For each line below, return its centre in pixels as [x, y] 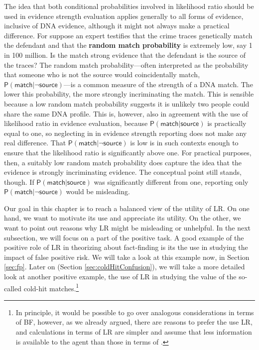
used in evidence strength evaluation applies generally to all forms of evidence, [124, 16]
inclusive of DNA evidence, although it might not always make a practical [117, 26]
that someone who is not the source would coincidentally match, [102, 74]
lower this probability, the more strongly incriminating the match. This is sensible [129, 94]
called [13, 288]
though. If [19, 181]
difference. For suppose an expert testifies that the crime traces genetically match [128, 35]
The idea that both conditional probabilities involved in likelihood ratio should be [129, 6]
